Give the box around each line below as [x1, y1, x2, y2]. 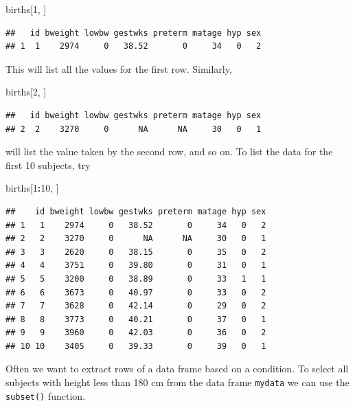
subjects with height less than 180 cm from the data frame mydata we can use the [5, 375, 350, 390]
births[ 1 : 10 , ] [5, 181, 59, 195]
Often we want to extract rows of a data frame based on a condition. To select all [5, 361, 349, 376]
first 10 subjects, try [5, 157, 91, 172]
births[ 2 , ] [5, 84, 47, 99]
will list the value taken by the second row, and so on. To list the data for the [5, 144, 333, 159]
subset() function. [5, 388, 86, 403]
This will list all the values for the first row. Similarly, [5, 61, 232, 76]
